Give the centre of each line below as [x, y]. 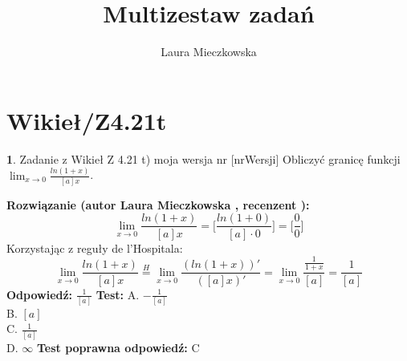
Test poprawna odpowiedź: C [118, 347]
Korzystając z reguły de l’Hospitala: [95, 247]
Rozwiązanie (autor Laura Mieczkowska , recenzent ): [158, 204]
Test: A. [118, 294]
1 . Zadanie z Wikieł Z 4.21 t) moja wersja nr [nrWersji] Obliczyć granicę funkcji [203, 158]
